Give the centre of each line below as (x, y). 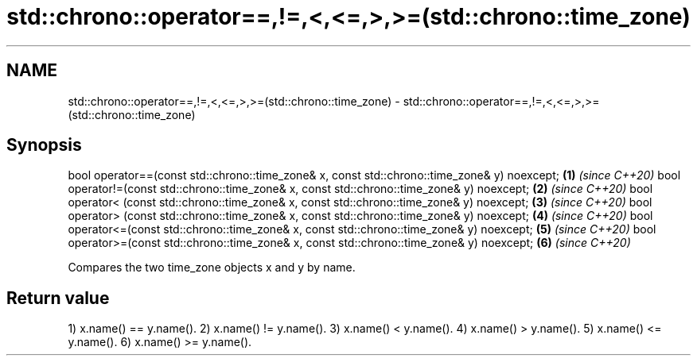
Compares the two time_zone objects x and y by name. (212, 268)
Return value (58, 298)
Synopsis (44, 145)
